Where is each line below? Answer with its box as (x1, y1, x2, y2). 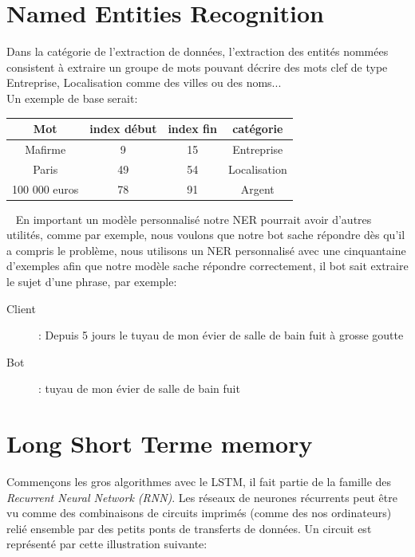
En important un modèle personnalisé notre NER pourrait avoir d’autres (15, 210, 372, 227)
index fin (168, 120, 217, 136)
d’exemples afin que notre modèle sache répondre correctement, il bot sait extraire (6, 257, 409, 274)
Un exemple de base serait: (6, 89, 138, 106)
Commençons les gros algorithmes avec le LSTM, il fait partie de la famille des (6, 473, 392, 490)
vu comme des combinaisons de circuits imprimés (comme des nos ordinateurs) (6, 504, 392, 521)
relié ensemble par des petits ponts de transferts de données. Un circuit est (6, 520, 372, 536)
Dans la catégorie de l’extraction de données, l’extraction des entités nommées (6, 43, 389, 60)
